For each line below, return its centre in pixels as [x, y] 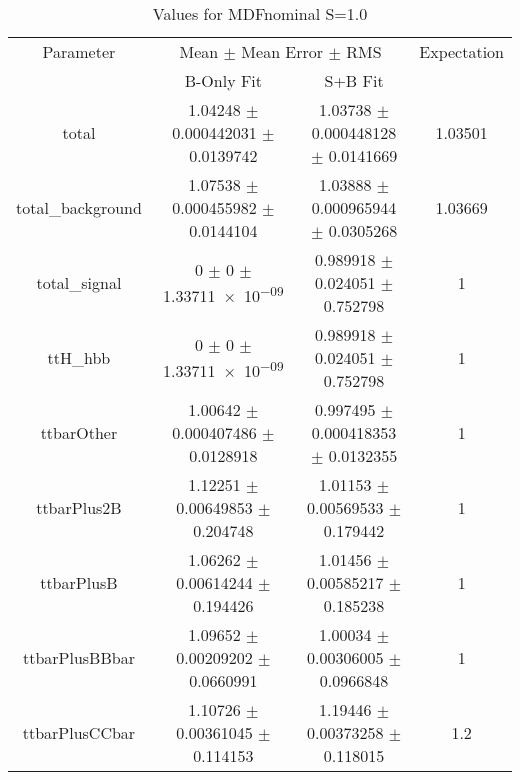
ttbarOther [79, 432]
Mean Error [282, 51]
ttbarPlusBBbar [78, 657]
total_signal [79, 282]
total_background [79, 207]
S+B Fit [354, 80]
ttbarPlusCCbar [79, 732]
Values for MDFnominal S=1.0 [260, 13]
